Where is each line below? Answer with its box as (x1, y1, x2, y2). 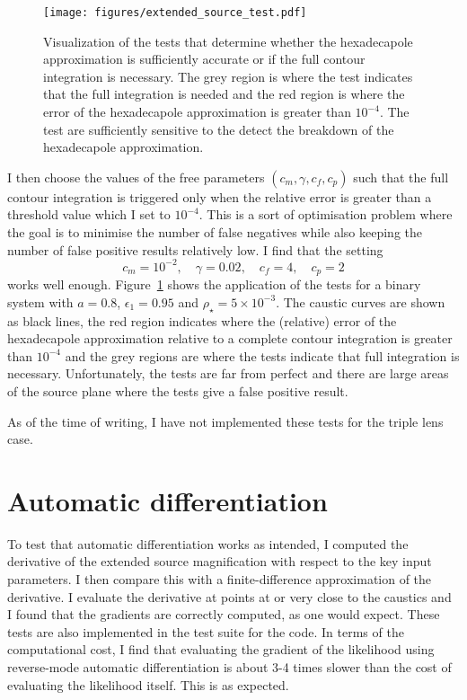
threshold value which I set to (7, 205, 171, 224)
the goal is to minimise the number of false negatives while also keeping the (7, 223, 422, 241)
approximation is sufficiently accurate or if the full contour (43, 49, 366, 68)
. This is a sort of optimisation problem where (198, 205, 453, 224)
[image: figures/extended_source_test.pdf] (43, 6, 307, 19)
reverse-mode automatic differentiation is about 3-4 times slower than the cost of (7, 657, 452, 676)
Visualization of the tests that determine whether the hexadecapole (43, 31, 413, 50)
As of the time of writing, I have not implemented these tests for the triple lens (7, 412, 444, 430)
